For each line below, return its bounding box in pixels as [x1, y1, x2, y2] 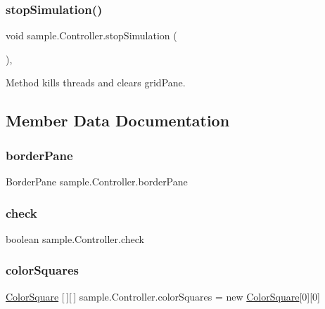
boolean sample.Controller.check [6, 231, 144, 246]
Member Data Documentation [6, 110, 230, 131]
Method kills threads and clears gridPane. [6, 75, 186, 90]
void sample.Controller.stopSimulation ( [6, 28, 177, 43]
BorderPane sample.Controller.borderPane [6, 174, 188, 188]
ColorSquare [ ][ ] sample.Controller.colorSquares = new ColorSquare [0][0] [6, 289, 320, 303]
